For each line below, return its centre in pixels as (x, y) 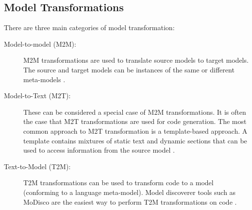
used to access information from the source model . (99, 150)
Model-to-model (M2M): (40, 44)
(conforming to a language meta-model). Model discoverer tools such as (130, 192)
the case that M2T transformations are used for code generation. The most (135, 121)
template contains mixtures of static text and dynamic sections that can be (135, 140)
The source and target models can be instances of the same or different (129, 69)
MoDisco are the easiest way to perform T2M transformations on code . (130, 201)
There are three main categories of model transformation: (89, 27)
